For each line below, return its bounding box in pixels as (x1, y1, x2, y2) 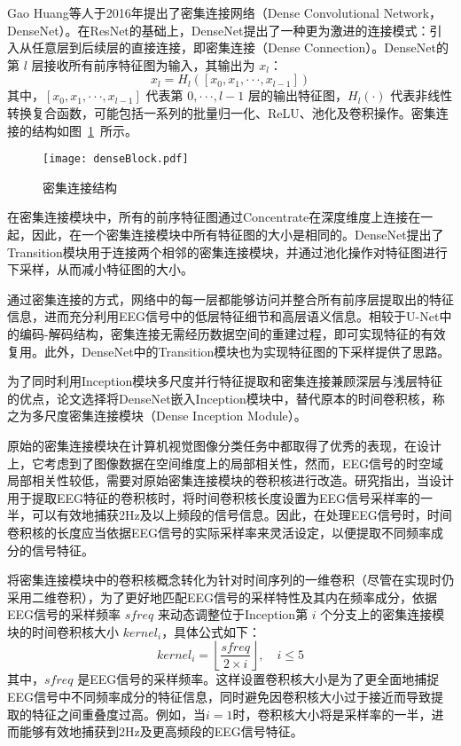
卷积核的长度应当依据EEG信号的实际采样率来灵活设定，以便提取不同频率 (7, 522, 432, 541)
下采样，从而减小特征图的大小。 (7, 260, 193, 279)
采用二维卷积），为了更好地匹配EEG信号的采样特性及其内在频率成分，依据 (7, 587, 438, 606)
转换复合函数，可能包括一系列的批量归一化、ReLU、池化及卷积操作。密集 (7, 103, 436, 122)
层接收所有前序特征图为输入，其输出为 (31, 55, 255, 74)
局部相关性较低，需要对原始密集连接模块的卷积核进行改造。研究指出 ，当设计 (7, 471, 454, 490)
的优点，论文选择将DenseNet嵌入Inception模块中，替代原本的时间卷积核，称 (7, 389, 445, 407)
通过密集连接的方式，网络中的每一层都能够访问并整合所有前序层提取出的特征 (7, 289, 454, 308)
